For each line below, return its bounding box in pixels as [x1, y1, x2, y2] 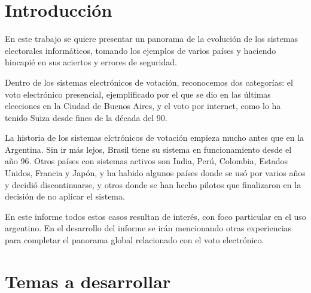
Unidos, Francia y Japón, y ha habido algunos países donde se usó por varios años [5, 167, 306, 179]
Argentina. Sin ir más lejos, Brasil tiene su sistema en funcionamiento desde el [5, 143, 292, 155]
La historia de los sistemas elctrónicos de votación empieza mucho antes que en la [5, 131, 304, 144]
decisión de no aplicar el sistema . [5, 190, 125, 203]
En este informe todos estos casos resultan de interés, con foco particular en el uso [5, 210, 306, 222]
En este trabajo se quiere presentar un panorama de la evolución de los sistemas [5, 32, 298, 45]
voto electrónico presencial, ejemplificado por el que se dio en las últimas [5, 87, 271, 100]
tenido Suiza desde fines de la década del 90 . [5, 111, 167, 123]
